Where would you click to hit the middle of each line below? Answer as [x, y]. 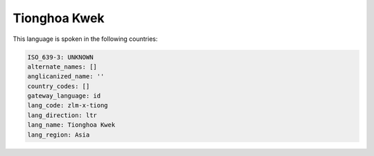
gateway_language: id [64, 96]
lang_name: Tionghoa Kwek [71, 125]
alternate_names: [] [62, 67]
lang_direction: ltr [62, 115]
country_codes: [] [59, 86]
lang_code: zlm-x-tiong [68, 105]
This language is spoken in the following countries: [85, 39]
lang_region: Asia [59, 135]
